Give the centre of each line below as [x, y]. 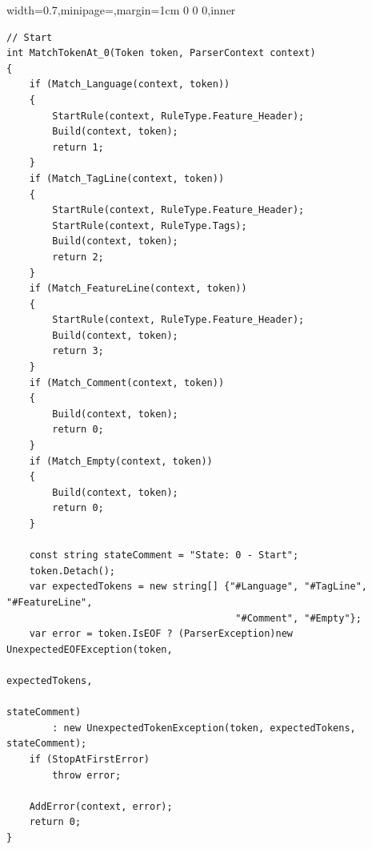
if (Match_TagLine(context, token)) [127, 178]
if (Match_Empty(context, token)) [121, 461]
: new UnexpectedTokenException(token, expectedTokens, [204, 728]
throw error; [87, 775]
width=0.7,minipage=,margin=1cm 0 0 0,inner [121, 10]
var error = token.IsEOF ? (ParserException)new [161, 634]
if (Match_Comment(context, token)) [127, 382]
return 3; [78, 351]
